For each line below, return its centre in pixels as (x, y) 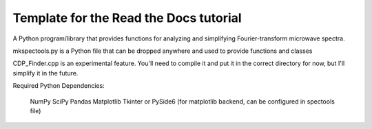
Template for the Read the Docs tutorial (127, 18)
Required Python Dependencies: (59, 86)
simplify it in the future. (45, 73)
